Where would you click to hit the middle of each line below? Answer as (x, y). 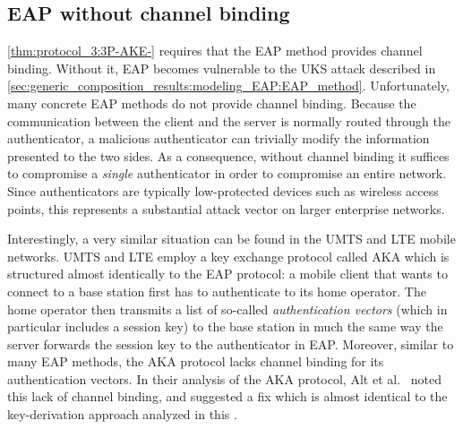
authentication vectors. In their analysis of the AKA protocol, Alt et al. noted (224, 378)
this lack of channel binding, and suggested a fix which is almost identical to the (227, 396)
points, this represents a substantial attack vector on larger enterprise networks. (226, 208)
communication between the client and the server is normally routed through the (229, 120)
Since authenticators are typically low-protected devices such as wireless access (223, 190)
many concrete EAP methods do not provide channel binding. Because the (212, 103)
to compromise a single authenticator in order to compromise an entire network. (227, 173)
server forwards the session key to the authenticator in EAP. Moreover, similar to (231, 343)
